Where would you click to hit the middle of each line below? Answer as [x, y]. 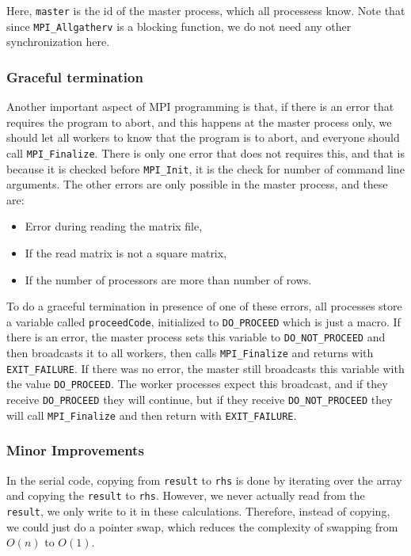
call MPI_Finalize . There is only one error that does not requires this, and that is [206, 152]
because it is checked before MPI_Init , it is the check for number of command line [205, 168]
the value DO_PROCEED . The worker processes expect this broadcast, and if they [197, 384]
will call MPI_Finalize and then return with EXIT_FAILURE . [152, 415]
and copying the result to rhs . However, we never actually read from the [186, 495]
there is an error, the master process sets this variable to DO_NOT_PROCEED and [196, 337]
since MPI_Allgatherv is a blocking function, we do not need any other [179, 26]
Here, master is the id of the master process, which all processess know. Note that [206, 10]
